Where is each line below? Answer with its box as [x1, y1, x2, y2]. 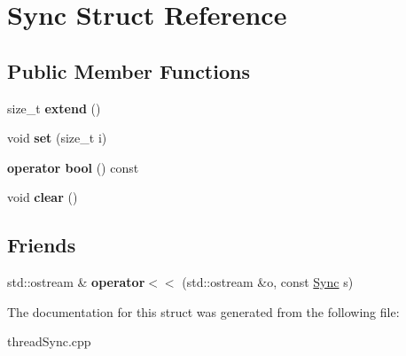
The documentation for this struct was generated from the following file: [7, 302, 400, 321]
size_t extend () [7, 98, 101, 117]
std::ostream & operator [7, 273, 145, 291]
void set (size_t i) [7, 128, 107, 147]
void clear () [7, 188, 78, 206]
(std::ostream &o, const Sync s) [182, 273, 354, 291]
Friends [7, 231, 76, 259]
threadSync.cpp [7, 332, 91, 351]
